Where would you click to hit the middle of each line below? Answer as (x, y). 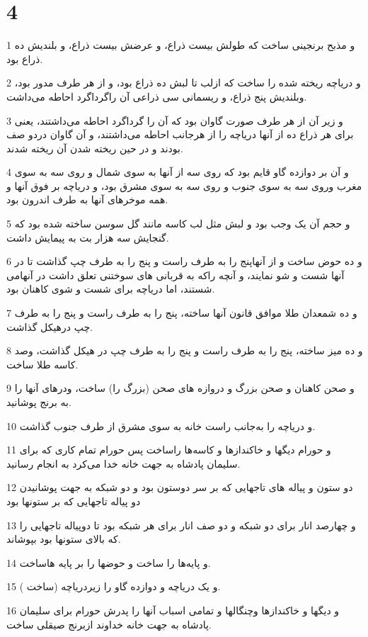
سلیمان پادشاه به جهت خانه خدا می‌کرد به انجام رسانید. (123, 463)
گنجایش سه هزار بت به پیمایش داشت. (88, 237)
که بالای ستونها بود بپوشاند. (64, 539)
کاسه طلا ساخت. (42, 364)
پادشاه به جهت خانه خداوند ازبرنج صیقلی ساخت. (109, 624)
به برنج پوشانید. (39, 402)
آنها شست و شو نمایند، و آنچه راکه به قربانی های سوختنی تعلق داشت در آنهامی (176, 275)
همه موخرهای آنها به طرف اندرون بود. (87, 199)
